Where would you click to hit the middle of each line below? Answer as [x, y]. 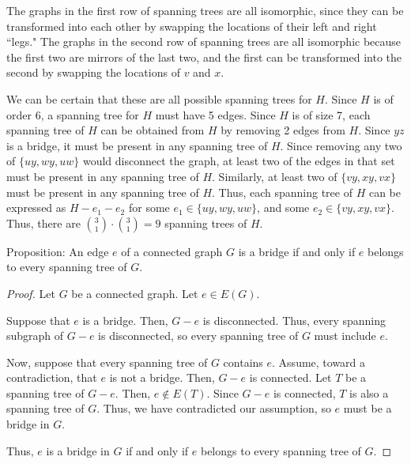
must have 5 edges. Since [215, 114]
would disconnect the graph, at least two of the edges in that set [239, 161]
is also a [369, 392]
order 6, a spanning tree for [73, 114]
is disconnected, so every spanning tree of [198, 336]
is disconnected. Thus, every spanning [294, 320]
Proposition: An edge [58, 251]
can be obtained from [153, 130]
